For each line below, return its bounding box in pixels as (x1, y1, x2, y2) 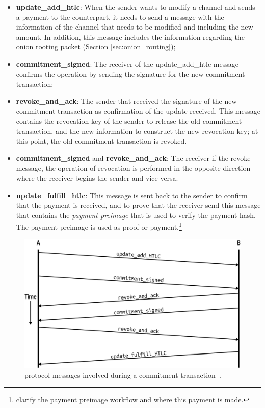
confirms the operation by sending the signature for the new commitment (16, 68, 245, 79)
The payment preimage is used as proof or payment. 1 (16, 220, 182, 232)
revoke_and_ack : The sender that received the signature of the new (16, 95, 237, 106)
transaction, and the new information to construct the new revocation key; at (16, 125, 258, 136)
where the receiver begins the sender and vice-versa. (16, 172, 178, 183)
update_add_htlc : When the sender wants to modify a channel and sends (16, 2, 255, 12)
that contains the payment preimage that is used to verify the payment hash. (16, 209, 256, 220)
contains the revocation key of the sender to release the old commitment (16, 115, 242, 126)
